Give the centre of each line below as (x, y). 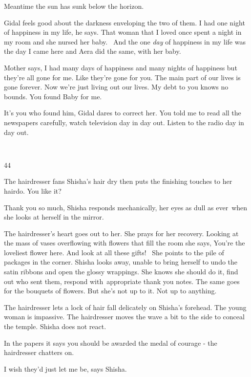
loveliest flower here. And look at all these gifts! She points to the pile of (114, 252)
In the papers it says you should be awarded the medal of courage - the (111, 343)
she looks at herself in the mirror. (54, 217)
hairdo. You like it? (33, 190)
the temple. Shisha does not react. (55, 326)
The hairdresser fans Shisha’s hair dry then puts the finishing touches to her (118, 181)
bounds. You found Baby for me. (53, 96)
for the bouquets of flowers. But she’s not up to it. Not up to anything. (110, 291)
